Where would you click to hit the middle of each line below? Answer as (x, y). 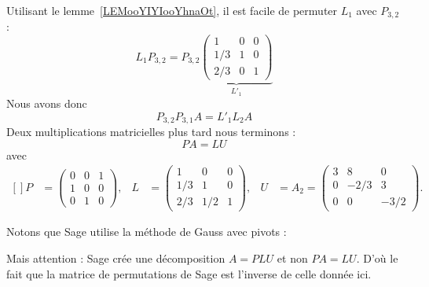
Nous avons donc (47, 103)
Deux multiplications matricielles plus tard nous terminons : (151, 132)
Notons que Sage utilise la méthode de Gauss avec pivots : (147, 232)
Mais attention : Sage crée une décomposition (116, 258)
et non (292, 258)
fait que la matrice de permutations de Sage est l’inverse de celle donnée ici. (189, 273)
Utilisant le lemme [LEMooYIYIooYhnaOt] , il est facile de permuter (172, 10)
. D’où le (377, 258)
